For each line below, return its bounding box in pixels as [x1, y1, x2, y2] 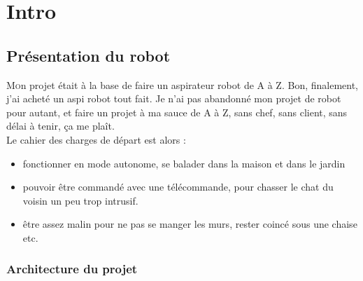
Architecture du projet [6, 260, 138, 277]
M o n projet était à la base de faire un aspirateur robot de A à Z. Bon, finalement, [6, 77, 359, 92]
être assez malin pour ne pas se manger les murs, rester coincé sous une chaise [22, 217, 357, 231]
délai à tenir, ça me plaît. [6, 118, 115, 133]
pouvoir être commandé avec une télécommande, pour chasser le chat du [22, 179, 334, 194]
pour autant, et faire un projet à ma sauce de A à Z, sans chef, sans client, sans [6, 104, 348, 119]
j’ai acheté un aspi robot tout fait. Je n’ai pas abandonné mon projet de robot [6, 91, 341, 106]
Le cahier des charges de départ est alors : [6, 132, 186, 146]
